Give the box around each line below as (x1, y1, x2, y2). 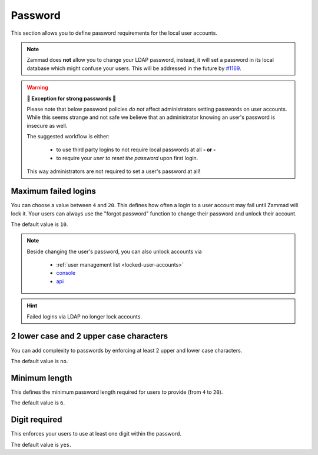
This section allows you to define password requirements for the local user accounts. (11, 29, 218, 36)
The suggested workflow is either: (26, 133, 110, 140)
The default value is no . (11, 357, 68, 364)
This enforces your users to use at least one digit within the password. (11, 430, 182, 437)
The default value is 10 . (11, 221, 68, 228)
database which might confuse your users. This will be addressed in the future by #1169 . (26, 65, 241, 72)
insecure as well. (26, 122, 68, 129)
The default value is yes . (11, 441, 71, 448)
